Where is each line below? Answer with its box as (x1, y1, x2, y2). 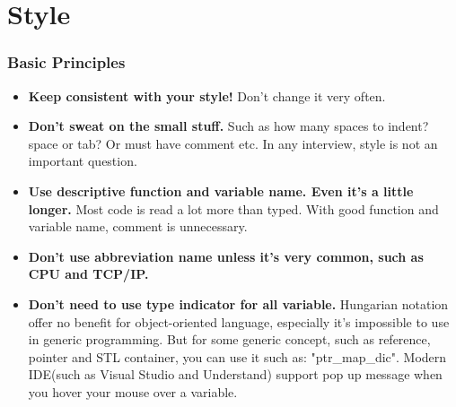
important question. (28, 152, 137, 170)
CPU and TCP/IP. (28, 264, 149, 283)
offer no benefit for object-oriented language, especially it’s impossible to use (28, 312, 450, 331)
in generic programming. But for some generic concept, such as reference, (28, 330, 431, 349)
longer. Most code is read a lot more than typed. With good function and (28, 199, 439, 218)
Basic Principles (7, 51, 126, 74)
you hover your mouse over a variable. (28, 382, 238, 401)
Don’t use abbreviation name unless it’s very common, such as (28, 247, 424, 265)
